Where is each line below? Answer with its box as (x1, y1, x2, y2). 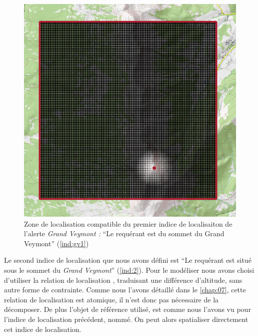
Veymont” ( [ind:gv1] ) (24, 238, 89, 248)
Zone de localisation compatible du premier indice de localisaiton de (24, 218, 232, 229)
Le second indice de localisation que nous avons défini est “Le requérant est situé (4, 255, 251, 265)
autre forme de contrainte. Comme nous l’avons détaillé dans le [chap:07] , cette (4, 284, 246, 295)
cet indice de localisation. (4, 323, 81, 334)
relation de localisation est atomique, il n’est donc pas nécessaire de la (4, 294, 219, 304)
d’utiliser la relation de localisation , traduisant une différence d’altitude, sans (4, 274, 242, 285)
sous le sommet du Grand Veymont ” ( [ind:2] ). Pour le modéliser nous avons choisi (4, 264, 254, 275)
